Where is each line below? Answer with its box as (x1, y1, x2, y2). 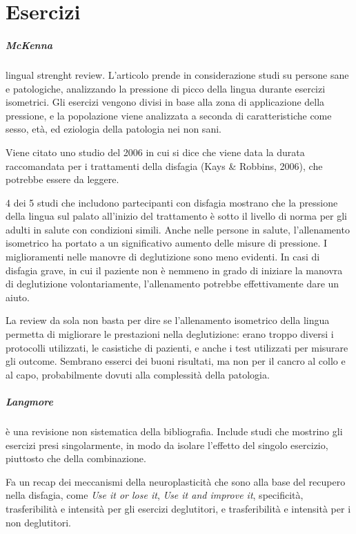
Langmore (6, 394, 53, 408)
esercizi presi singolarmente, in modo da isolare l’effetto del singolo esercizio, (6, 437, 328, 452)
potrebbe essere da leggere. (6, 172, 119, 187)
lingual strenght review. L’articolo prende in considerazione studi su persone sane (6, 67, 349, 82)
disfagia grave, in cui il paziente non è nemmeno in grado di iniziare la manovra (6, 263, 343, 277)
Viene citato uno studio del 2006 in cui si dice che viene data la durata (6, 144, 305, 159)
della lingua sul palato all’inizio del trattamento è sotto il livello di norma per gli (6, 209, 347, 223)
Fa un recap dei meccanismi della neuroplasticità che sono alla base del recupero (6, 474, 346, 488)
